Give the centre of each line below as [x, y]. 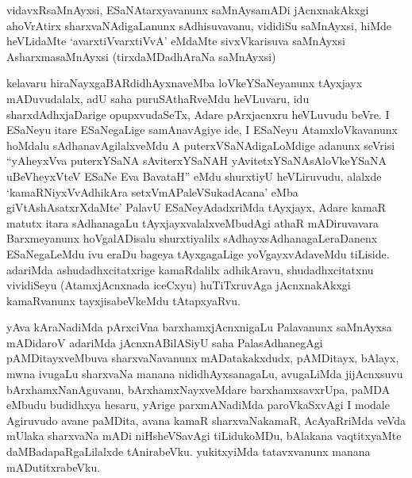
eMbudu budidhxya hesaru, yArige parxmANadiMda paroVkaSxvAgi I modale [198, 405]
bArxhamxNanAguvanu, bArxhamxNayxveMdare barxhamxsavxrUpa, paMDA [198, 389]
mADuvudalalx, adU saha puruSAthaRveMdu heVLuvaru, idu [158, 98]
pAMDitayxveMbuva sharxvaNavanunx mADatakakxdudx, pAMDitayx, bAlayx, [203, 358]
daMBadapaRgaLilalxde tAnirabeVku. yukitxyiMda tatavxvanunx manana [189, 451]
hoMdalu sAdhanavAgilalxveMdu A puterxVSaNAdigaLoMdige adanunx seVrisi [201, 145]
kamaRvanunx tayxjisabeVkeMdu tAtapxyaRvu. [123, 300]
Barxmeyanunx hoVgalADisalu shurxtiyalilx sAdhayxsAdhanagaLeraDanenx [192, 238]
